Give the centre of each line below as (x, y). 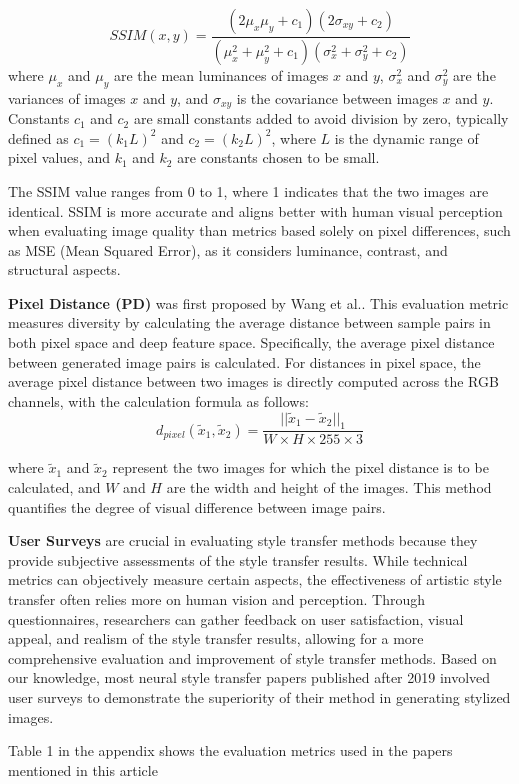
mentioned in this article (83, 769)
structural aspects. (64, 269)
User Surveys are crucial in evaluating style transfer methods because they (243, 540)
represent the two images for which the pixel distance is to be (300, 467)
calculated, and (54, 487)
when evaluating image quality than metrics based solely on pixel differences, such (259, 230)
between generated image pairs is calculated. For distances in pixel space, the (244, 361)
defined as (38, 137)
